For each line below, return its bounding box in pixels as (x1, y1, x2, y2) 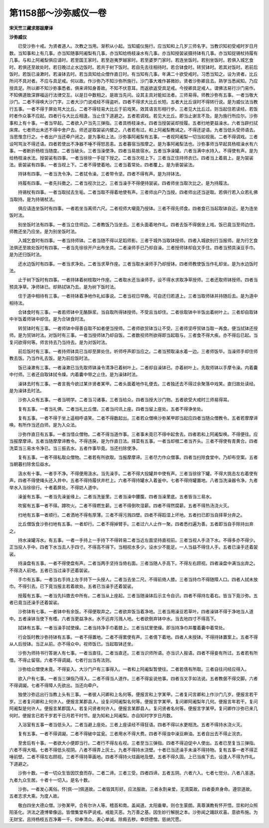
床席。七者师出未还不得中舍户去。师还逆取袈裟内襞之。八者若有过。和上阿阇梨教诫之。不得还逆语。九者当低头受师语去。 (9, 127, 258, 133)
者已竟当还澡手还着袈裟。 (9, 600, 62, 606)
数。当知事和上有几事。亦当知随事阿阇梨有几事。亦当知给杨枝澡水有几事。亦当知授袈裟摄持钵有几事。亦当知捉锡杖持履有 (9, 50, 258, 56)
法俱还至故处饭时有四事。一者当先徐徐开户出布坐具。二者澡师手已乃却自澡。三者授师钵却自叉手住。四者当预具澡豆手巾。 (9, 244, 258, 250)
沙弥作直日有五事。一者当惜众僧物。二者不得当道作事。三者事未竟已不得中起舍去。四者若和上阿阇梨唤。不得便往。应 (17, 431, 258, 437)
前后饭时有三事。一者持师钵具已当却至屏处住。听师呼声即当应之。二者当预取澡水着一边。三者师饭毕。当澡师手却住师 (17, 348, 258, 354)
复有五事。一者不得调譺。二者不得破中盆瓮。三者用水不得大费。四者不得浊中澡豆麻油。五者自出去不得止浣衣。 (17, 731, 245, 737)
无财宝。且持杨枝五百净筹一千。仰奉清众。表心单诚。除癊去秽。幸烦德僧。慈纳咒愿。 (9, 816, 184, 822)
